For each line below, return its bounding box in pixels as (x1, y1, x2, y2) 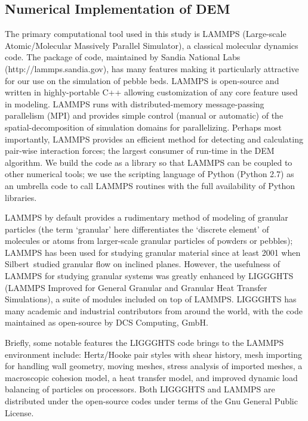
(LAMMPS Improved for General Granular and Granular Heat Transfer (5, 281, 267, 293)
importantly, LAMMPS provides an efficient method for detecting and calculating (5, 132, 303, 145)
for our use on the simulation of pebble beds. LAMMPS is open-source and (5, 74, 279, 86)
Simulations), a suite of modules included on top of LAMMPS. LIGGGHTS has (5, 293, 297, 305)
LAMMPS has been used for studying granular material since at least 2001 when (5, 246, 301, 258)
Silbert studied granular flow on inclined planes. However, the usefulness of (5, 258, 281, 270)
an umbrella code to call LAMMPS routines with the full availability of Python (5, 179, 295, 191)
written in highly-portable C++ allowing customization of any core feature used (5, 86, 298, 98)
